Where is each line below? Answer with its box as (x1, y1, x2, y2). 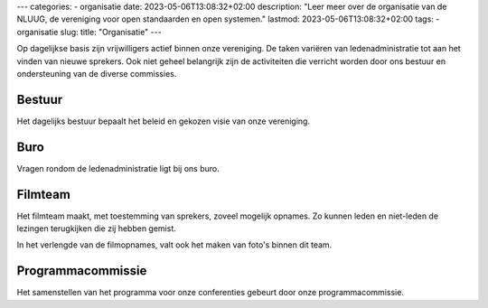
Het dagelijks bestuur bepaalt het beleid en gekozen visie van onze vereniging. (16, 116, 311, 126)
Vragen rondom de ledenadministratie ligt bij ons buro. (16, 163, 221, 173)
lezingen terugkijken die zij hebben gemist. (16, 223, 176, 234)
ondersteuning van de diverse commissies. (16, 68, 177, 79)
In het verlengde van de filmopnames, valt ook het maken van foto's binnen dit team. (16, 239, 333, 250)
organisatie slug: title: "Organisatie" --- (16, 26, 162, 37)
